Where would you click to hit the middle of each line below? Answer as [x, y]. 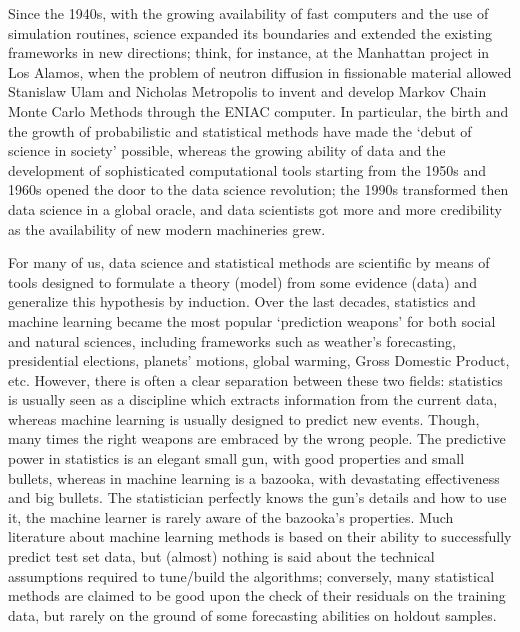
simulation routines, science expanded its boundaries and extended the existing [250, 32]
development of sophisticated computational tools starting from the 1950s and [247, 169]
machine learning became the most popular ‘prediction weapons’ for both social [252, 320]
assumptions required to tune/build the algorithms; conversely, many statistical [251, 575]
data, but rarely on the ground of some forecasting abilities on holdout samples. [252, 614]
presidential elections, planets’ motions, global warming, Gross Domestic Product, [259, 360]
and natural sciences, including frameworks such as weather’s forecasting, [232, 340]
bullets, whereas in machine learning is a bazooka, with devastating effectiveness [254, 477]
